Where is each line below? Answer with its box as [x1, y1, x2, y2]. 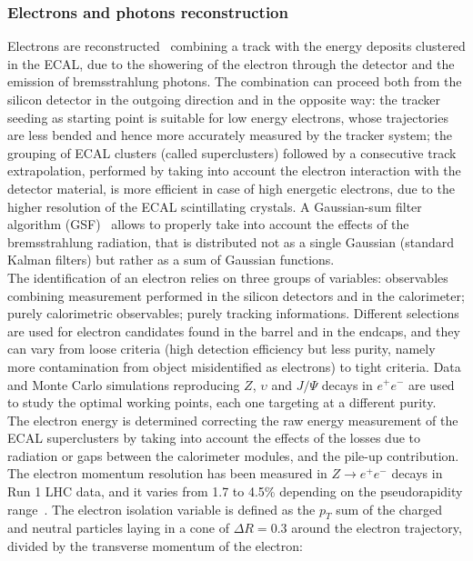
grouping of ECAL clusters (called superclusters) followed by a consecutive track [7, 143, 457, 162]
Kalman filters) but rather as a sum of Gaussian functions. [7, 250, 335, 269]
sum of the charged [336, 499, 442, 518]
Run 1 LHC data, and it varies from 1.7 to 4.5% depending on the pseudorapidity [7, 482, 463, 501]
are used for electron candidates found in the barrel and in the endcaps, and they [7, 321, 460, 340]
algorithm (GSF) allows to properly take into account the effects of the [7, 215, 409, 234]
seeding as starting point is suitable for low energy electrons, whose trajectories [7, 107, 448, 126]
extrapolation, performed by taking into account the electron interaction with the [7, 161, 461, 180]
